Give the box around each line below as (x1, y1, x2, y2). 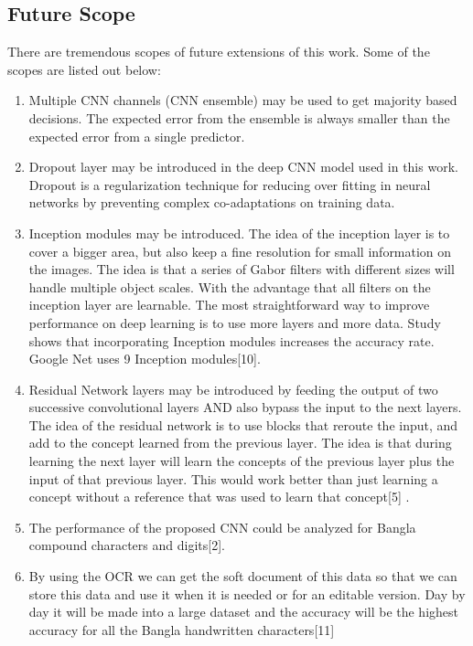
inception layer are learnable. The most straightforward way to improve (28, 295, 430, 314)
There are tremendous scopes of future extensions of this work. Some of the (7, 42, 430, 61)
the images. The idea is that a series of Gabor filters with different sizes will (28, 259, 455, 279)
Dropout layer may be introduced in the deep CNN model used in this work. (28, 157, 458, 176)
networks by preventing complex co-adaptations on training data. (28, 193, 395, 212)
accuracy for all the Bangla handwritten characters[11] (28, 620, 335, 639)
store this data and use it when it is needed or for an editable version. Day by (28, 584, 466, 603)
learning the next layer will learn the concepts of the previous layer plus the (28, 451, 455, 471)
